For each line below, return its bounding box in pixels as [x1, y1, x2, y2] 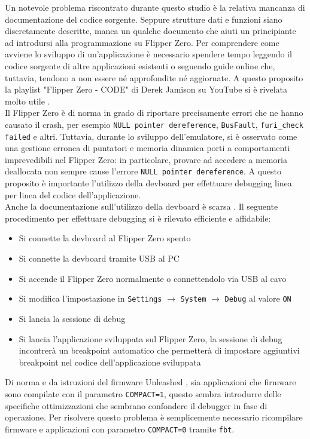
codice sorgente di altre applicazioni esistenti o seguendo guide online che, [5, 59, 275, 72]
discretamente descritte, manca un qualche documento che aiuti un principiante [5, 24, 296, 37]
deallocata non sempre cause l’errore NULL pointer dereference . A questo [5, 165, 281, 177]
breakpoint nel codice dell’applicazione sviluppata [19, 355, 201, 368]
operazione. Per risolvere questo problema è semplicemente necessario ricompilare [5, 411, 303, 423]
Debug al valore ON [224, 292, 291, 305]
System [180, 295, 206, 304]
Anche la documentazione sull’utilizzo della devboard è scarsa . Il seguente [5, 200, 278, 213]
